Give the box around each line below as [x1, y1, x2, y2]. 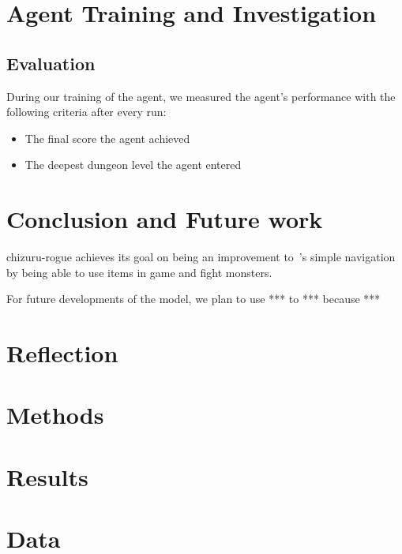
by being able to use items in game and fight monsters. [6, 264, 272, 280]
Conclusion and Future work [6, 203, 323, 235]
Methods [6, 399, 104, 431]
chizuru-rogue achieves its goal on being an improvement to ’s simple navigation [6, 249, 396, 265]
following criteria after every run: [6, 103, 167, 120]
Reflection [6, 337, 118, 369]
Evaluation [6, 51, 96, 75]
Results [6, 460, 88, 492]
